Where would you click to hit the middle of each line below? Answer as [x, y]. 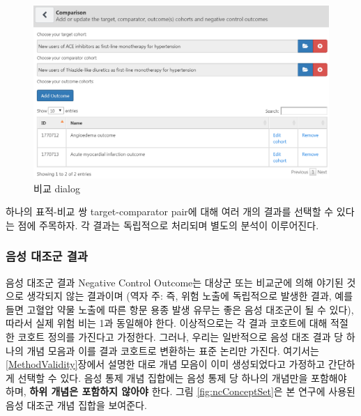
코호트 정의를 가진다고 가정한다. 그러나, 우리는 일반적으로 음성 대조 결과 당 [180, 336]
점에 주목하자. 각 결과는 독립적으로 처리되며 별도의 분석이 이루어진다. [168, 225]
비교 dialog [57, 188]
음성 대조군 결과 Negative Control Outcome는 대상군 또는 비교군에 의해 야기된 [175, 282]
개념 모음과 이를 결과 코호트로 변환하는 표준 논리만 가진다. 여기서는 [173, 350]
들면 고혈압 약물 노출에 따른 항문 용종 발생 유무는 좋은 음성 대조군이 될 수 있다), [180, 309]
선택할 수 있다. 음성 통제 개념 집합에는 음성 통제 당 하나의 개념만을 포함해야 [182, 377]
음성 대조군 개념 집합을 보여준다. [76, 405]
